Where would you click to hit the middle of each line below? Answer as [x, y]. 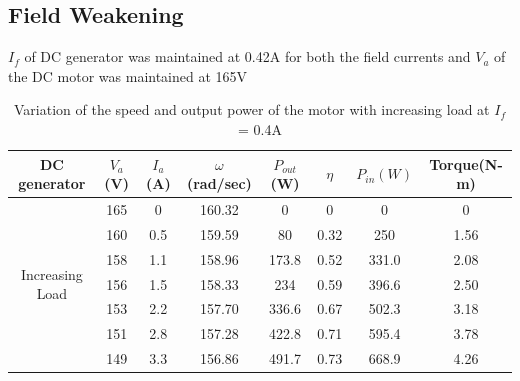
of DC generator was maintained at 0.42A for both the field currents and [247, 56]
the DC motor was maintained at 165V [128, 75]
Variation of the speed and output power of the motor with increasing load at [252, 109]
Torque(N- [466, 163]
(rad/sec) [219, 183]
